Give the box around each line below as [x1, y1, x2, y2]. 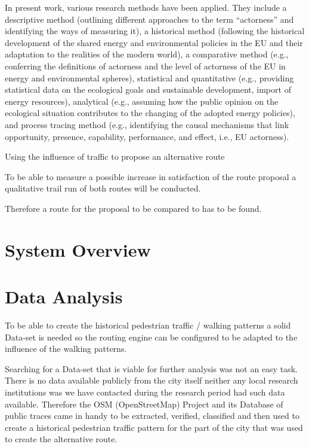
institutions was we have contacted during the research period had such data [5, 385, 285, 398]
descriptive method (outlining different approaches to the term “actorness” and [5, 13, 294, 25]
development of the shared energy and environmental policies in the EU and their [5, 36, 303, 48]
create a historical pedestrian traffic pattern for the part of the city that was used [5, 421, 303, 433]
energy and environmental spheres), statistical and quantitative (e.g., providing [5, 71, 294, 84]
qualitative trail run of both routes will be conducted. [5, 182, 201, 194]
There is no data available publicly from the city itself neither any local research [5, 374, 298, 387]
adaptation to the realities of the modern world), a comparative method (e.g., [5, 48, 289, 60]
